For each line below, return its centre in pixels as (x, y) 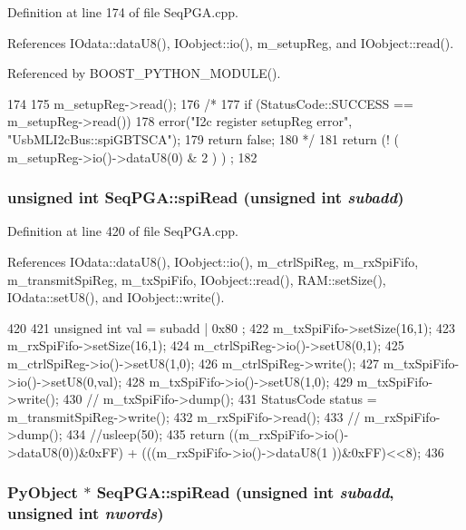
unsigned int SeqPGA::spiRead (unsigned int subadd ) (206, 197)
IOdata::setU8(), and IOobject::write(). (116, 297)
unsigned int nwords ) (86, 513)
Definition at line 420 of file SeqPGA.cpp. (123, 231)
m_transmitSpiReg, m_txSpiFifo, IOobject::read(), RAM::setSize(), (197, 279)
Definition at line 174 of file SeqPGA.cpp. (123, 12)
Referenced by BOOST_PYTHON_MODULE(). (144, 73)
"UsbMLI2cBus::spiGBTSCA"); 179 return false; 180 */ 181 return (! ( (204, 138)
